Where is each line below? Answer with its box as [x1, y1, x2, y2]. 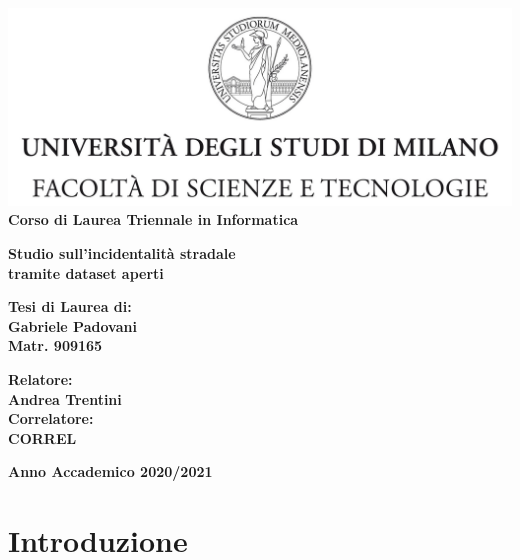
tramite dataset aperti [8, 262, 164, 283]
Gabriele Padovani [8, 315, 137, 336]
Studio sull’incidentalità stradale [8, 243, 236, 264]
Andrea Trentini [8, 388, 122, 409]
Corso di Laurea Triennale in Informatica [8, 209, 299, 230]
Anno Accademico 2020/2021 [8, 461, 213, 482]
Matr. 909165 [8, 335, 103, 356]
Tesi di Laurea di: [8, 296, 132, 317]
